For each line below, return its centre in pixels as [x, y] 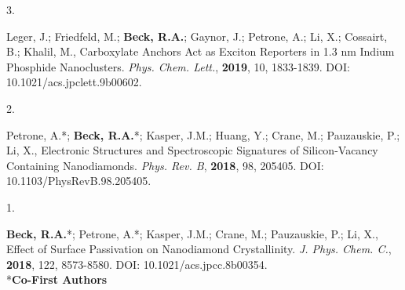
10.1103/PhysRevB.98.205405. [79, 181]
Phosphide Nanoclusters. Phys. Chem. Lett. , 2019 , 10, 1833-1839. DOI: [178, 66]
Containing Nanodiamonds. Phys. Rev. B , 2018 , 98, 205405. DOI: [165, 165]
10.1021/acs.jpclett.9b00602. [74, 82]
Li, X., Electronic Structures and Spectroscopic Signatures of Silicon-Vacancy [192, 150]
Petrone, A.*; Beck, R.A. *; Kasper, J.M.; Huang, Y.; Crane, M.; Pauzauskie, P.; [203, 134]
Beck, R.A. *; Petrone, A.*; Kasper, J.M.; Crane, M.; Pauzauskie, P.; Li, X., [192, 233]
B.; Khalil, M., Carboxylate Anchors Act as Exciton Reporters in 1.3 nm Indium [201, 51]
